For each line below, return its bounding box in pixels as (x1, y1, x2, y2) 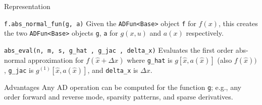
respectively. (186, 28, 224, 38)
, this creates (218, 18, 258, 28)
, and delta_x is (87, 64, 138, 75)
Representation (4, 1, 50, 11)
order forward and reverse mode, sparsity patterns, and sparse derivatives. (4, 91, 233, 102)
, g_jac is (4, 64, 34, 75)
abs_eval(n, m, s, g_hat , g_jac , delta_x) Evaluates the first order (4, 44, 233, 55)
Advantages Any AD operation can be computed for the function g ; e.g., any (4, 81, 241, 92)
